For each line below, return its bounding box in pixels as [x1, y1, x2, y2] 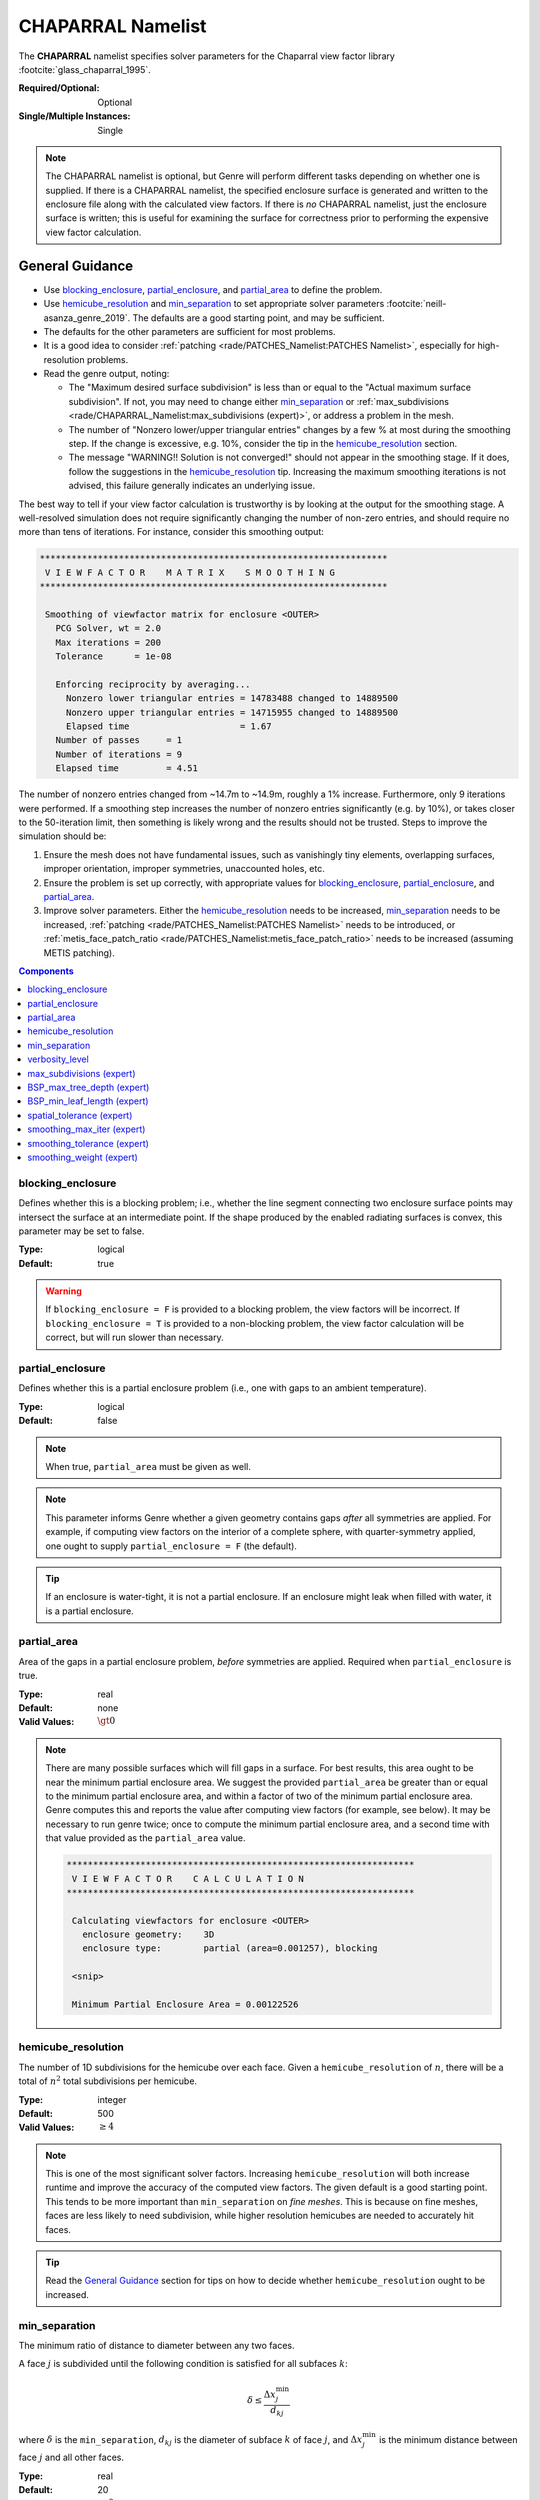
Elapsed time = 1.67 [65, 721, 272, 732]
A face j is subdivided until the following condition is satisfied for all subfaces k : [18, 2358, 349, 2370]
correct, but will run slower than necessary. [45, 1331, 224, 1344]
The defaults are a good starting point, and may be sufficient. [132, 311, 385, 324]
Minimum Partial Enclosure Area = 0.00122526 [71, 1999, 299, 2010]
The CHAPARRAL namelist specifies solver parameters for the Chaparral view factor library [18, 50, 395, 62]
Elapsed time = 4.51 [55, 763, 199, 774]
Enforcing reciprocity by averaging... [55, 678, 251, 690]
